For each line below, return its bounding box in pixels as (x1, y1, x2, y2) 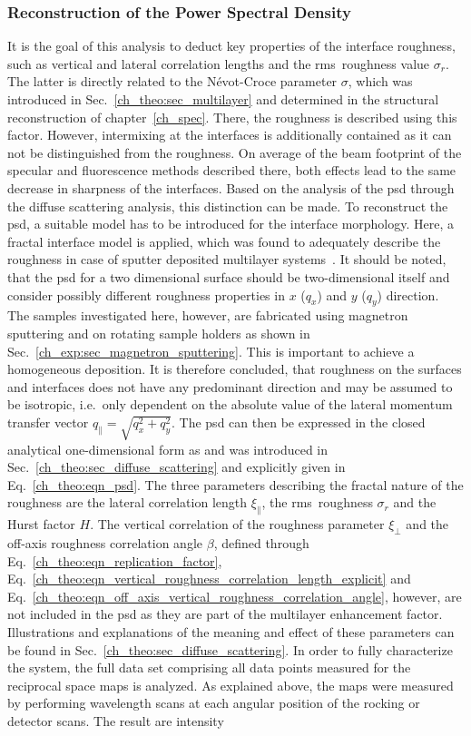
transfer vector (7, 412, 89, 431)
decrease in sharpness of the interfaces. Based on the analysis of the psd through (7, 178, 455, 197)
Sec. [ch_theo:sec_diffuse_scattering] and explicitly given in (7, 457, 346, 476)
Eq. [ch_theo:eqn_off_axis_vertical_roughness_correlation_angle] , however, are (7, 586, 462, 605)
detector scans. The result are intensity (7, 711, 224, 730)
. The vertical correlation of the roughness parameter (90, 515, 385, 534)
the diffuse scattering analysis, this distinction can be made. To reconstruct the (7, 196, 448, 215)
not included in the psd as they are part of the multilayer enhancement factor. (7, 604, 443, 623)
